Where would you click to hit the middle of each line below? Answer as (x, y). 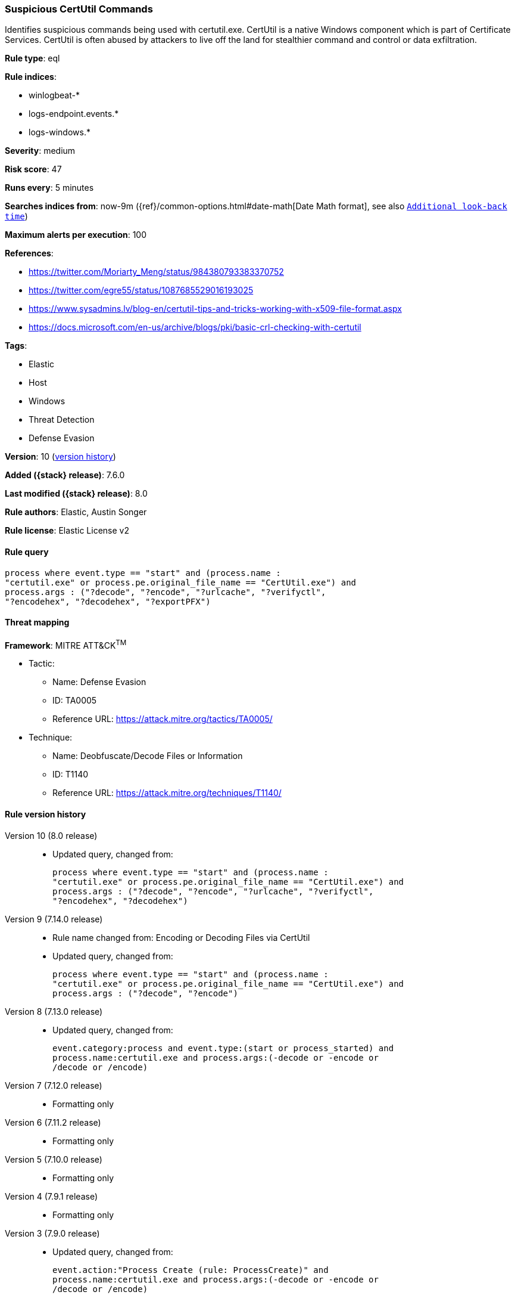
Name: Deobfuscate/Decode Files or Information (148, 756)
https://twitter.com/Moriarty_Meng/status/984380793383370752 (156, 272)
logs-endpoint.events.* (74, 114)
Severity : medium (40, 151)
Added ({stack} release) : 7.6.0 (65, 475)
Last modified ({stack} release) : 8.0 (76, 494)
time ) (16, 216)
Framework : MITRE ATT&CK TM (66, 644)
